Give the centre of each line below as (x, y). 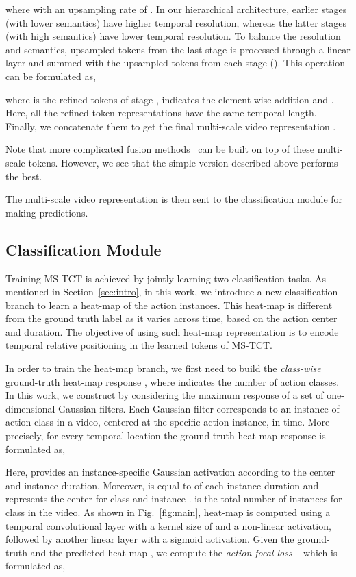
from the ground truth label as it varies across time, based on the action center (171, 318)
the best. (24, 176)
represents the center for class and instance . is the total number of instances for (174, 499)
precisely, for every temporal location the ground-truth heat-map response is (166, 435)
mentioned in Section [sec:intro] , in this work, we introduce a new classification (172, 292)
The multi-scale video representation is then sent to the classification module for (174, 199)
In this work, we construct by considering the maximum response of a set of (165, 395)
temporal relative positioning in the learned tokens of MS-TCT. (139, 345)
